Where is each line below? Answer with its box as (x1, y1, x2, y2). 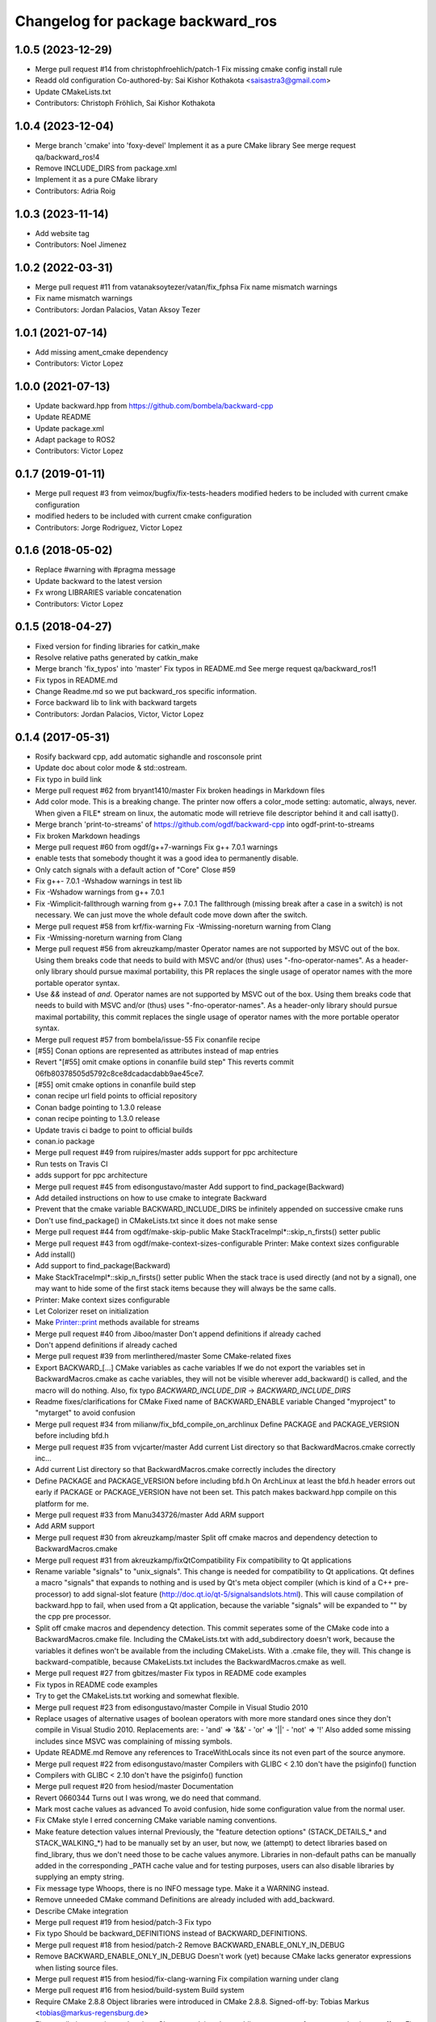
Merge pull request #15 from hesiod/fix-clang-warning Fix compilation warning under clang (35, 1973, 339, 1983)
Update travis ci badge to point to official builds (35, 1125, 193, 1135)
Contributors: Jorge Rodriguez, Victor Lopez (35, 522, 183, 532)
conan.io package (35, 1136, 95, 1146)
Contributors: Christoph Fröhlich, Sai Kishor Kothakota (35, 98, 216, 108)
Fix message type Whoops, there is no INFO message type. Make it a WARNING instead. (35, 1883, 329, 1893)
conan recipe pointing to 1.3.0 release (35, 1114, 161, 1123)
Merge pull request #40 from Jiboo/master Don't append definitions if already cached (35, 1329, 321, 1339)
